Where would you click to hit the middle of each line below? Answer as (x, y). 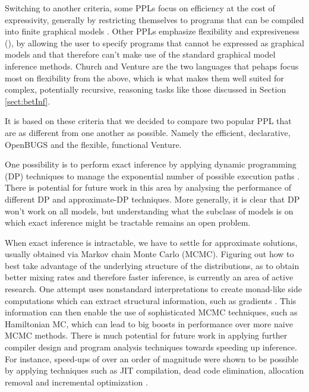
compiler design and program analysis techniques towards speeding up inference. (151, 347)
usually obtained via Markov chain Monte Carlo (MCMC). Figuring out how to (149, 254)
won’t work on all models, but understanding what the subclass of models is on (149, 211)
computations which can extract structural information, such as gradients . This (151, 300)
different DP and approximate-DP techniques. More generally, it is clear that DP (152, 199)
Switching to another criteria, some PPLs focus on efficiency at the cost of (140, 8)
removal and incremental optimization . (76, 382)
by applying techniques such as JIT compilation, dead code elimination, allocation (154, 370)
